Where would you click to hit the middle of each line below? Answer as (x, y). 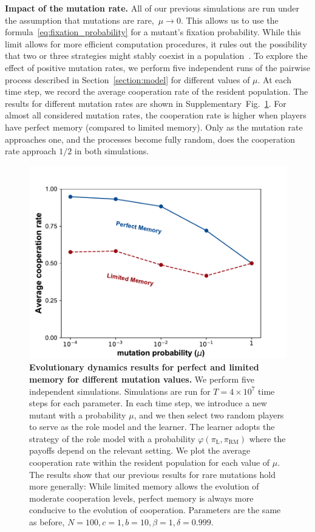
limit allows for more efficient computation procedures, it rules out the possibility (156, 43)
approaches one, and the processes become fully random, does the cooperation (150, 139)
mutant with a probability (78, 414)
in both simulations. (112, 151)
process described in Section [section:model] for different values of (127, 79)
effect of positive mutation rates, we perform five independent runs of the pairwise (157, 67)
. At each (275, 79)
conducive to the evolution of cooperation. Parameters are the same (155, 510)
